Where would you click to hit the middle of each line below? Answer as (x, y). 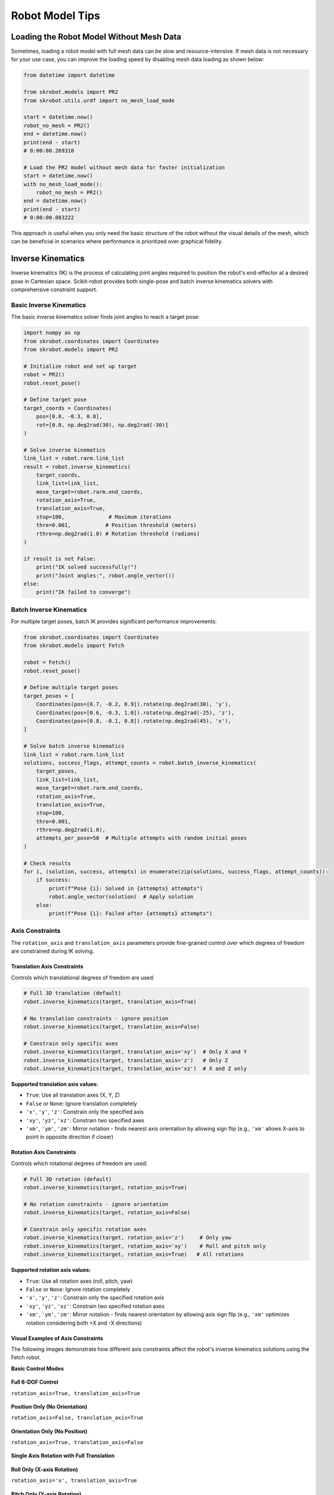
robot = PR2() (44, 375)
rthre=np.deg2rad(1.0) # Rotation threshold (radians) (118, 533)
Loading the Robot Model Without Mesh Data (96, 37)
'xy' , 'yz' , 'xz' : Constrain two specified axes (85, 1120)
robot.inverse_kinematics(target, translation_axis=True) (110, 1001)
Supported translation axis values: (55, 1084)
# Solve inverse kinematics (64, 450)
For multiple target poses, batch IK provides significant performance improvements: (114, 621)
